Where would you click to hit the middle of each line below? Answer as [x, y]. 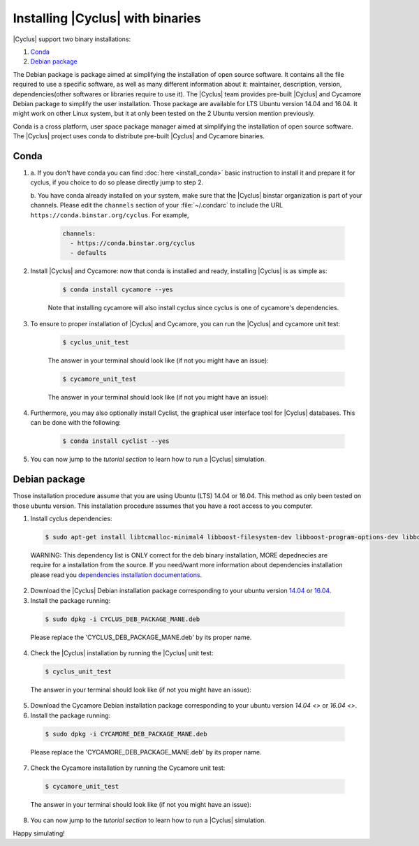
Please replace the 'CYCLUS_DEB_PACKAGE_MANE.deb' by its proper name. [141, 637]
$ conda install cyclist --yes [116, 441]
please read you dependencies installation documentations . [116, 575]
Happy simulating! [39, 833]
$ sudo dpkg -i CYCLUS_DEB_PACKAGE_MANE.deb [123, 619]
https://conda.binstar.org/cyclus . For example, [110, 215]
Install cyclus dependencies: [71, 519]
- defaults [89, 253]
